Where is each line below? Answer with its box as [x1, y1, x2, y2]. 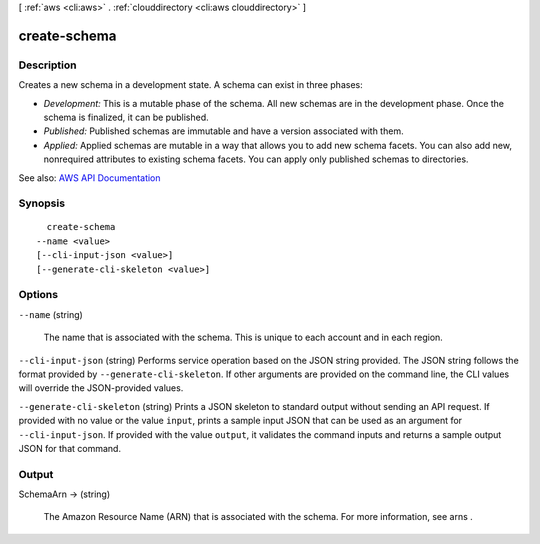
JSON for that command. [18, 442, 122, 454]
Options [18, 288, 59, 302]
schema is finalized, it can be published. [43, 111, 209, 123]
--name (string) [18, 308, 84, 320]
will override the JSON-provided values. [18, 382, 184, 394]
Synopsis [18, 196, 65, 210]
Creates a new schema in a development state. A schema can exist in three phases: [18, 79, 364, 91]
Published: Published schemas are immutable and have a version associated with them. [43, 125, 404, 137]
